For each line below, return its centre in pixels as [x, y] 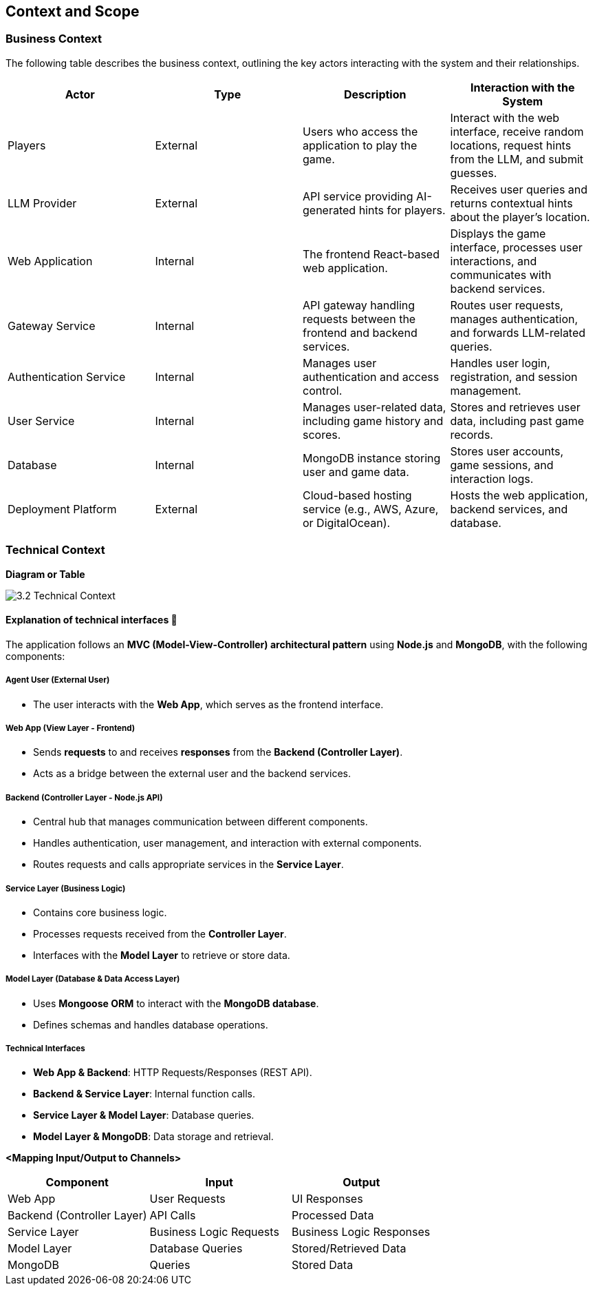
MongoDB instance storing [372, 458]
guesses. [474, 173]
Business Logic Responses [361, 1232]
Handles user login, [500, 363]
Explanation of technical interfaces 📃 [91, 620]
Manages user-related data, [375, 407]
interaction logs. [492, 478]
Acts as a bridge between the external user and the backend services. [192, 774]
